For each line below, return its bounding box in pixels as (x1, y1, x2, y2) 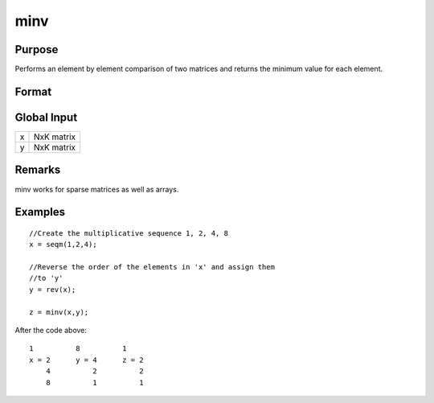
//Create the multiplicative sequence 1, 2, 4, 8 (29, 228, 229, 237)
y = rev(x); (29, 285, 76, 294)
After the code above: (14, 326, 88, 335)
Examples (14, 205, 66, 219)
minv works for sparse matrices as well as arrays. (14, 184, 179, 194)
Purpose (14, 43, 59, 56)
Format (14, 84, 52, 98)
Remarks (14, 163, 61, 177)
